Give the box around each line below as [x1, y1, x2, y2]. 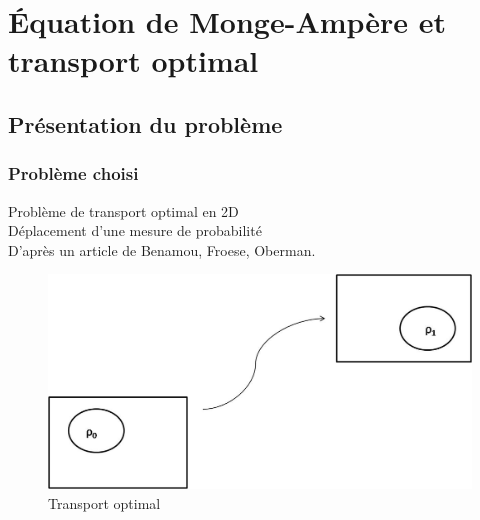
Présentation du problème [8, 108, 283, 139]
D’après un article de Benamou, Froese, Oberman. [8, 239, 316, 260]
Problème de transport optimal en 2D [8, 200, 239, 221]
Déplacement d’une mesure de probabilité [8, 220, 262, 241]
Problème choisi [8, 161, 139, 186]
